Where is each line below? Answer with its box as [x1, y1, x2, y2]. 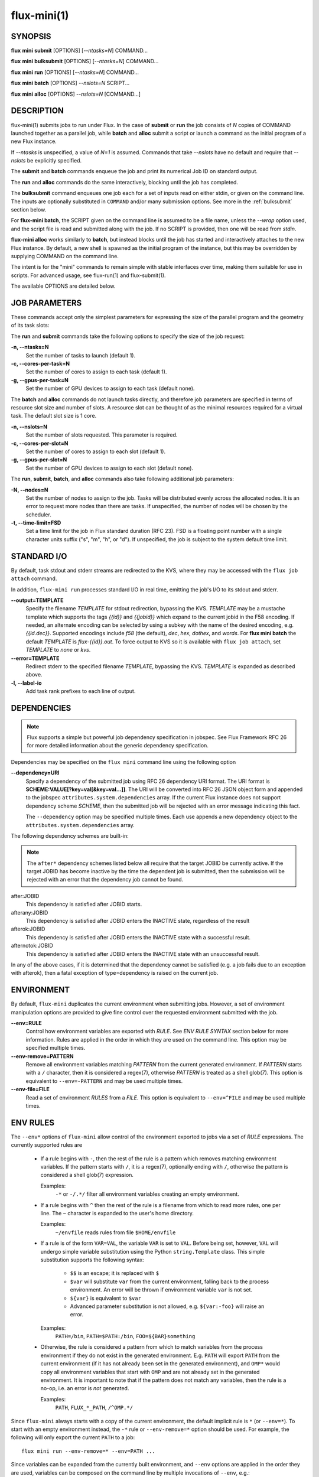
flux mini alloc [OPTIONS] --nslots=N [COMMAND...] [11, 90, 141, 97]
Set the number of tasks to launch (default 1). [25, 352, 136, 359]
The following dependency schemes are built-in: [11, 832, 129, 839]
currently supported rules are [11, 1141, 83, 1149]
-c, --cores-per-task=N [11, 360, 70, 367]
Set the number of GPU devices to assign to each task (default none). [25, 385, 195, 392]
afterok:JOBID [11, 925, 45, 933]
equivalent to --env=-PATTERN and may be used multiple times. [25, 1077, 183, 1084]
